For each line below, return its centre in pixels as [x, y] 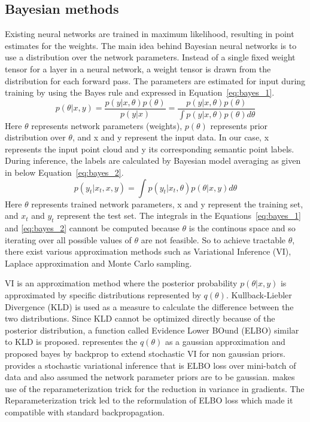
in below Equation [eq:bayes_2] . [64, 172]
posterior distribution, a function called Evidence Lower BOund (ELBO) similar [152, 330]
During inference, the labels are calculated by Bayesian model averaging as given [153, 160]
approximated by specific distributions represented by [103, 295]
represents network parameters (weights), [107, 125]
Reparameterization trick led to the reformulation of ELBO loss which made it [149, 400]
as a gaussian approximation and [225, 342]
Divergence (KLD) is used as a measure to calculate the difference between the [149, 306]
